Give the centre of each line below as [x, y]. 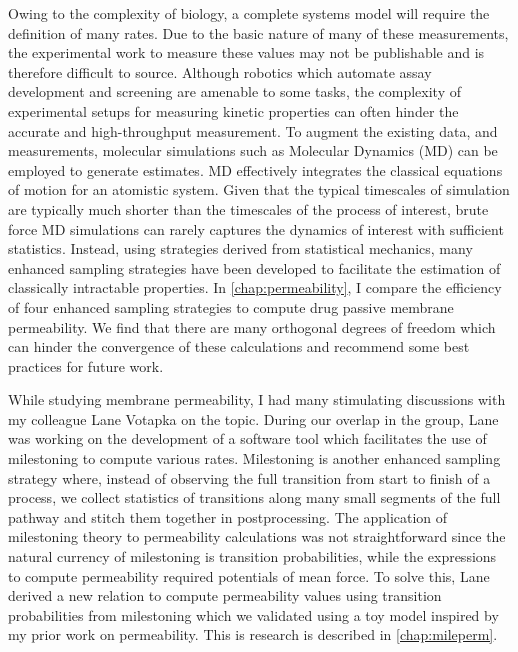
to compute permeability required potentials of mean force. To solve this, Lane [249, 575]
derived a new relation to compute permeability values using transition [225, 595]
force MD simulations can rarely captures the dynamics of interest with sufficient [256, 228]
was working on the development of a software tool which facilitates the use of [247, 438]
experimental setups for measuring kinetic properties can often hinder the [233, 110]
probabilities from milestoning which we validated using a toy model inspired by [253, 614]
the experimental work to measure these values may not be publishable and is [246, 52]
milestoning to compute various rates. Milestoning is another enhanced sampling [254, 458]
